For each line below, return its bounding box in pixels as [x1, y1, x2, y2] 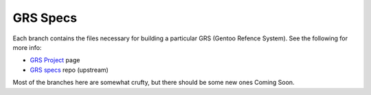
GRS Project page [30, 56, 80, 64]
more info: [12, 43, 42, 51]
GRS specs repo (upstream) [30, 66, 109, 74]
